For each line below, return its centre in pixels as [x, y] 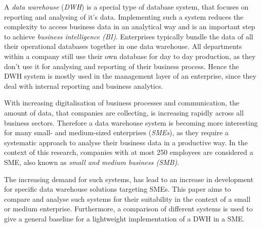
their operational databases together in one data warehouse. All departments [123, 46]
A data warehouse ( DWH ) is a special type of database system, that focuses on [126, 7]
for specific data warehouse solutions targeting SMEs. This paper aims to [118, 189]
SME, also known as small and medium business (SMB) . [92, 162]
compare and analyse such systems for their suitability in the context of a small [127, 198]
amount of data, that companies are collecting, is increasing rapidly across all [124, 112]
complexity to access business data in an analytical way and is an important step [130, 26]
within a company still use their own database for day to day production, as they [130, 56]
